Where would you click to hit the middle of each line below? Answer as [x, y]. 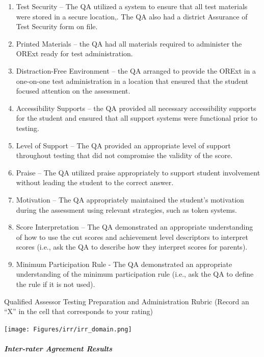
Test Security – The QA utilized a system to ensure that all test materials [132, 6]
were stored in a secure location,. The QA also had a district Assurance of [132, 16]
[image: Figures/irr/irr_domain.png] [68, 329]
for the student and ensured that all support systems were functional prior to [137, 118]
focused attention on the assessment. [73, 91]
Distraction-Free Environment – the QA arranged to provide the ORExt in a [136, 70]
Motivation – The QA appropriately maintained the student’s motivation [130, 199]
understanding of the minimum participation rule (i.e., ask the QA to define [135, 274]
